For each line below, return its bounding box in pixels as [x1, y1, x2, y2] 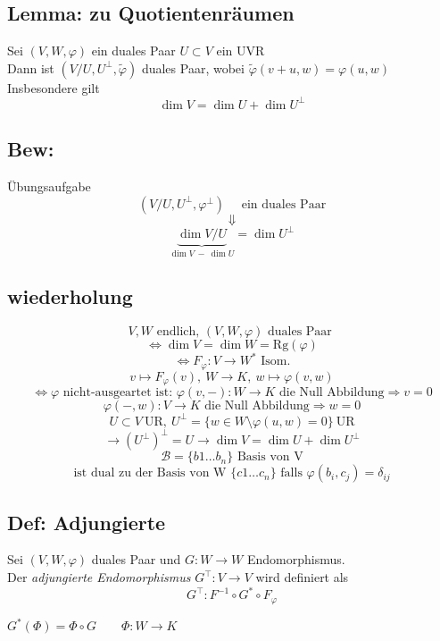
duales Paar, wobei [141, 58, 245, 77]
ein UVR [216, 41, 265, 60]
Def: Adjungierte [7, 508, 166, 536]
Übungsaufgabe [7, 177, 91, 196]
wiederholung [7, 283, 133, 310]
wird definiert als [255, 568, 349, 586]
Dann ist [7, 58, 54, 77]
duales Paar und [91, 550, 181, 569]
